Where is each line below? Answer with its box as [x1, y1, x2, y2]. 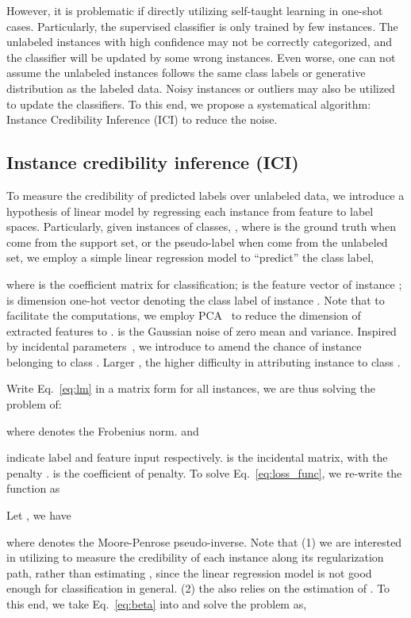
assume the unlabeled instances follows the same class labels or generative [6, 64, 366, 81]
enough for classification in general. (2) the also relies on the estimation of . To [6, 580, 390, 597]
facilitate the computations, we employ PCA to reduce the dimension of [6, 307, 361, 324]
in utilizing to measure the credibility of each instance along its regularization [6, 549, 384, 566]
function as [6, 480, 60, 497]
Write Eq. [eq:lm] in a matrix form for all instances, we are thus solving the [6, 380, 376, 397]
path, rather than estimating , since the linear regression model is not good [6, 564, 372, 581]
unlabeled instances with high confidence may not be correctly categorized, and [6, 33, 392, 50]
